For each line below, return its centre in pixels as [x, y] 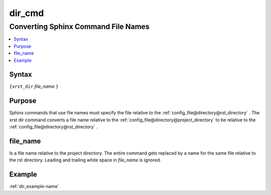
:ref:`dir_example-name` [34, 186]
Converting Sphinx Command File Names [80, 27]
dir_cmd [27, 13]
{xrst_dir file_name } [34, 86]
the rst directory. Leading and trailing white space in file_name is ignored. [85, 160]
